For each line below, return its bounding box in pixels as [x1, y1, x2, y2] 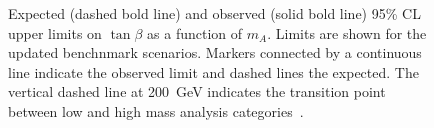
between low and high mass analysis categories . [8, 100, 304, 121]
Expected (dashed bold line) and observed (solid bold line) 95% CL [8, 3, 421, 23]
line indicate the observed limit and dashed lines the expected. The [8, 61, 419, 82]
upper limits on [8, 22, 102, 43]
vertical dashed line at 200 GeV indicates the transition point [8, 81, 386, 102]
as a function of [147, 22, 243, 43]
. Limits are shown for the [267, 22, 427, 43]
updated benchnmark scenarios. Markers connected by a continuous [8, 42, 422, 63]
